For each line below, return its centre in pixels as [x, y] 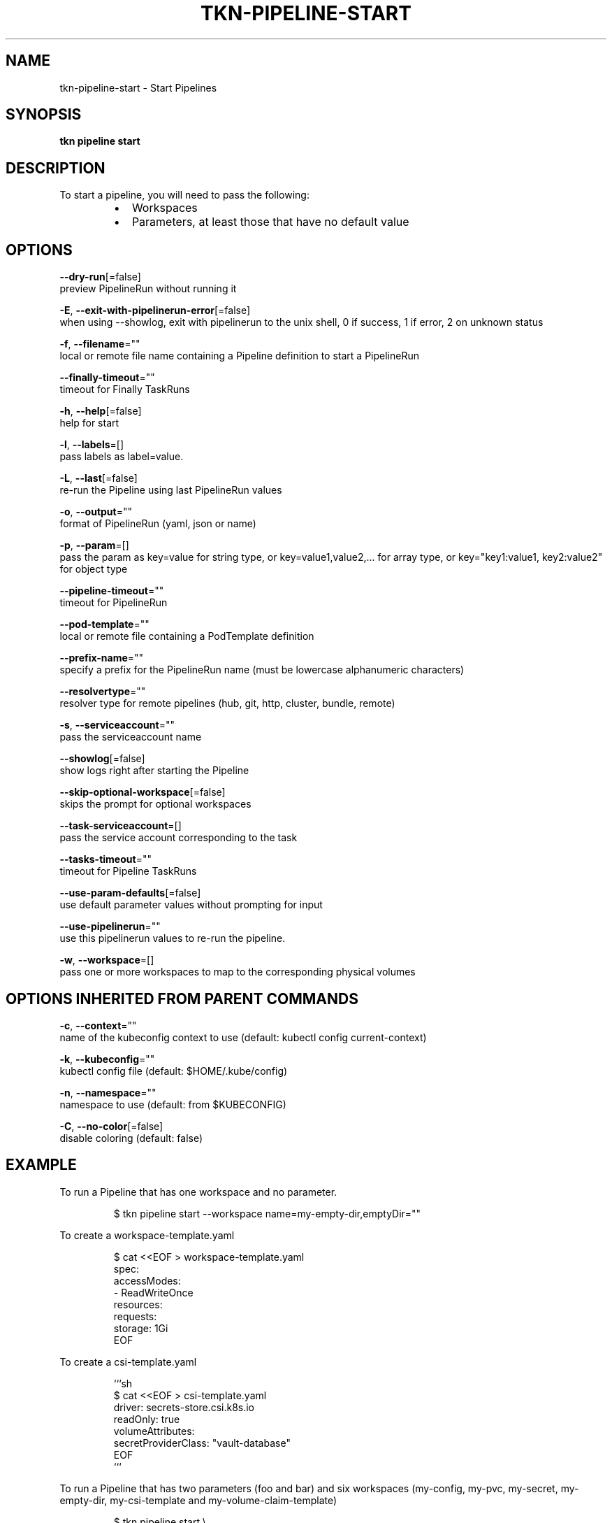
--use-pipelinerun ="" [110, 927]
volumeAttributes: [154, 1431]
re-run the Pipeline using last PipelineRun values [171, 490]
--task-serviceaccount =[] [121, 826]
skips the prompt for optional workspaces [155, 804]
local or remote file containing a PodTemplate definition [187, 636]
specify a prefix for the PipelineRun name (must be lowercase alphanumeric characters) [262, 670]
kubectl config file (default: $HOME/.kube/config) [174, 1071]
